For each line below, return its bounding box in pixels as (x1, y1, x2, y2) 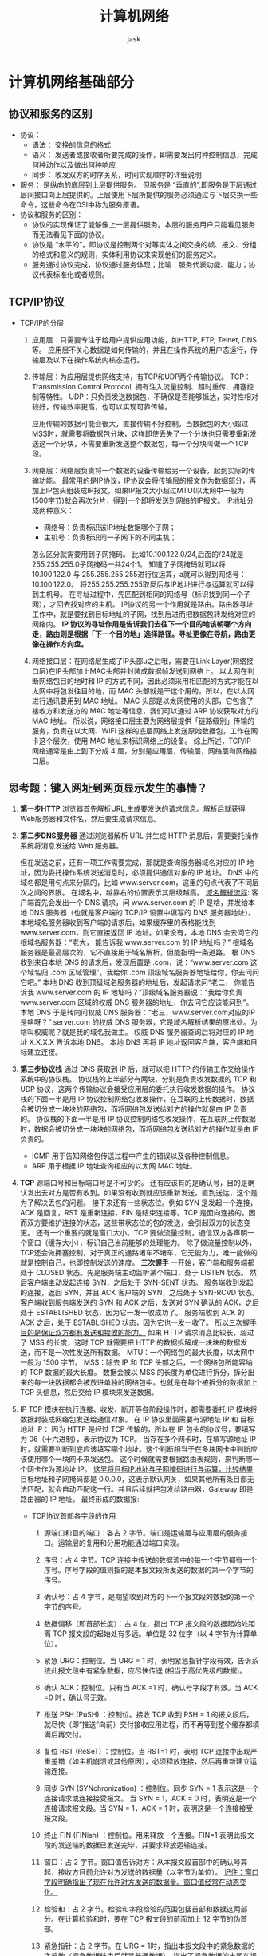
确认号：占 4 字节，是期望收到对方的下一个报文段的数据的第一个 (43, 1592, 255, 1602)
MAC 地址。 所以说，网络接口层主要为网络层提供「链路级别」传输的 (31, 716, 255, 725)
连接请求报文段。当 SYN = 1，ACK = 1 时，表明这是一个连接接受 (43, 1804, 254, 1813)
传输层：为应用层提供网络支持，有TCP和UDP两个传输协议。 (31, 372, 229, 381)
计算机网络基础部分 (8, 73, 135, 91)
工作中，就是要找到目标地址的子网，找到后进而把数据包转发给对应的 (31, 609, 256, 618)
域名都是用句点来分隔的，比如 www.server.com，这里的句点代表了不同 (19, 878, 253, 887)
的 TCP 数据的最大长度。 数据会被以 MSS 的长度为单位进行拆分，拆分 (19, 1368, 248, 1377)
